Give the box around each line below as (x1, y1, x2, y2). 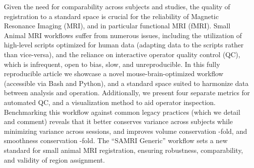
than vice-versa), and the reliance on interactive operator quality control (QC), (4, 49, 240, 59)
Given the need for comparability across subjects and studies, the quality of (4, 1, 231, 11)
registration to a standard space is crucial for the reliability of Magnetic (4, 11, 219, 21)
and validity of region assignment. (4, 154, 105, 165)
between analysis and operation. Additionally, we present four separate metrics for (4, 87, 250, 98)
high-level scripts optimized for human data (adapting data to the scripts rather (4, 40, 244, 50)
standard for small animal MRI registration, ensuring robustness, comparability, (4, 145, 243, 155)
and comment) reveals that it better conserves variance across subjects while (4, 116, 233, 126)
